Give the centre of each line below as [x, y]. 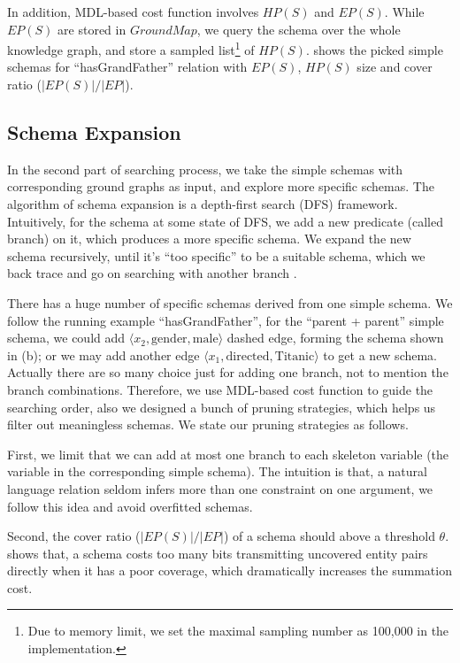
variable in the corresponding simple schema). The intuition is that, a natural [217, 471]
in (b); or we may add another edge [103, 355]
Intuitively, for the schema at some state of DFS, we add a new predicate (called [225, 221]
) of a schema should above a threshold [329, 536]
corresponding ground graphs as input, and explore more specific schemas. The [221, 186]
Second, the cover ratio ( [74, 536]
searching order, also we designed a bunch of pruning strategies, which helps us [222, 407]
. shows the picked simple [374, 49]
